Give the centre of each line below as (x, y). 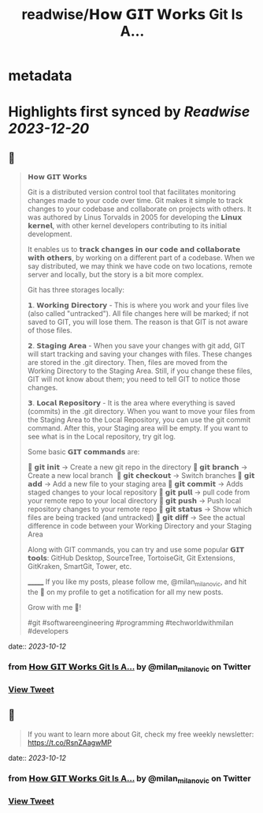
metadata (40, 76)
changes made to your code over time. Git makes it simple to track (135, 201)
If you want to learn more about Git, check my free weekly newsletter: (141, 734)
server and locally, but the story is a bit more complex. (116, 275)
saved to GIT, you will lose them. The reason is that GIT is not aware (137, 322)
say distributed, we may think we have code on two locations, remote (140, 266)
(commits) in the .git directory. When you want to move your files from (141, 412)
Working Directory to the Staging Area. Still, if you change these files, (140, 371)
